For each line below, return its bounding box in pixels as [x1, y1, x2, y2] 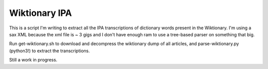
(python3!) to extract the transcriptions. [9, 48, 90, 54]
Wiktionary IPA [9, 7, 72, 18]
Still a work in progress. [9, 57, 58, 63]
